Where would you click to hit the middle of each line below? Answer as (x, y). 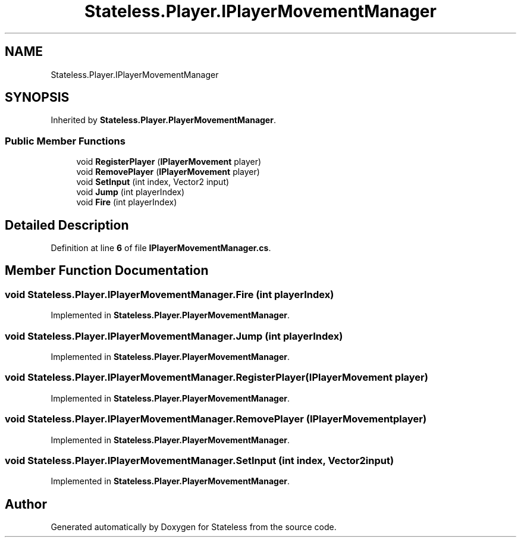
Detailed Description (67, 225)
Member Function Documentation (107, 271)
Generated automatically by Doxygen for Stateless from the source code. (194, 527)
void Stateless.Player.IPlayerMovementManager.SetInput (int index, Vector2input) (200, 460)
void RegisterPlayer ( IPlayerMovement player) (169, 162)
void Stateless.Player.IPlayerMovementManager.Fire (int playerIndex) (170, 294)
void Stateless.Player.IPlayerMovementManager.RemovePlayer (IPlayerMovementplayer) (216, 419)
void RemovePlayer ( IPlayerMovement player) (168, 172)
